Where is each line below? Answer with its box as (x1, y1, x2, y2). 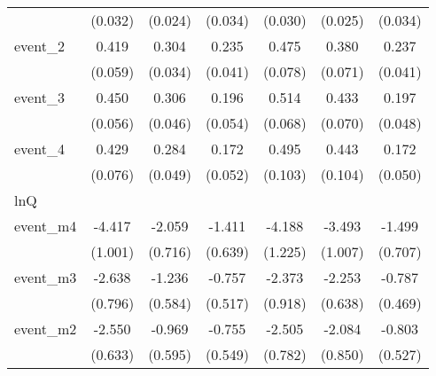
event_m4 (14, 215, 77, 236)
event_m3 (14, 267, 77, 287)
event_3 (14, 87, 65, 107)
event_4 (14, 138, 65, 159)
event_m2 (14, 318, 77, 339)
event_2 (14, 35, 65, 56)
